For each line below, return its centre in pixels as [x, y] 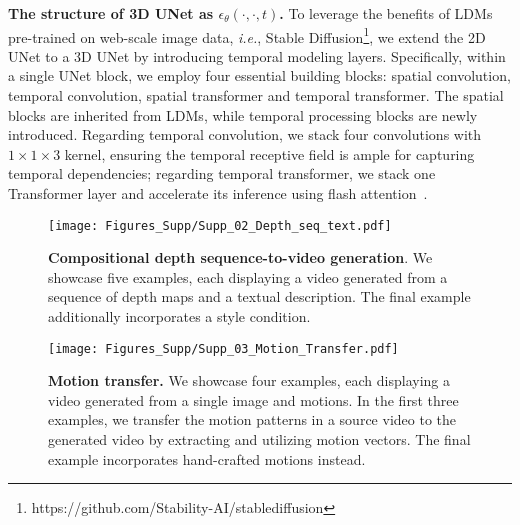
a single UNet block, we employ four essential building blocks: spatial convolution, [259, 75]
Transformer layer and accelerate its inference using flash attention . [218, 193]
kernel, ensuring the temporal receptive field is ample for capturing [269, 153]
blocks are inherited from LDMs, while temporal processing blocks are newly [243, 114]
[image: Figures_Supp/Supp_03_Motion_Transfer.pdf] [223, 348]
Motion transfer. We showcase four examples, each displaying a [249, 380]
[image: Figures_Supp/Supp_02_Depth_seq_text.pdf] [220, 225]
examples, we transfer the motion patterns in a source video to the [252, 419]
